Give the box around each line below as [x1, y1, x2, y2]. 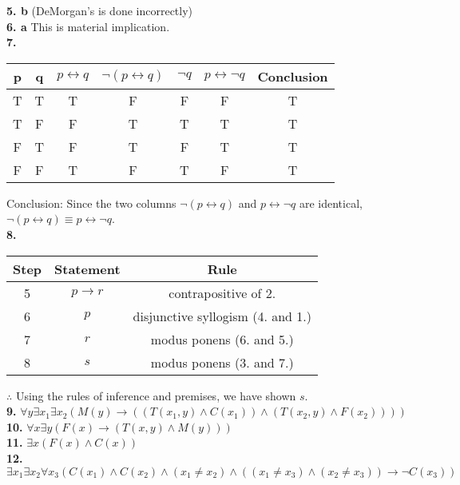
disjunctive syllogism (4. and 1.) [133, 306, 311, 325]
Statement [54, 259, 121, 278]
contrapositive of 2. [169, 283, 276, 302]
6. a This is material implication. [6, 18, 170, 34]
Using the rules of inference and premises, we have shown [15, 387, 296, 404]
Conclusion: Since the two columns [6, 194, 176, 211]
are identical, [299, 194, 363, 211]
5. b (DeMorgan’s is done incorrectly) [6, 2, 193, 18]
